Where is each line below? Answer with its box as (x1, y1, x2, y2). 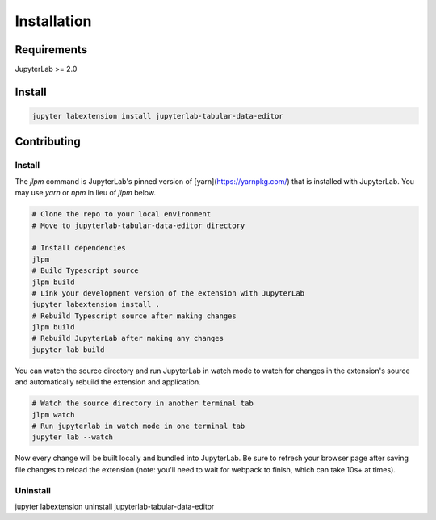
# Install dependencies (31, 243, 127, 253)
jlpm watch (31, 410, 75, 419)
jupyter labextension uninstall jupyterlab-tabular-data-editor (15, 501, 215, 511)
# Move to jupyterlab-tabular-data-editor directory (31, 220, 245, 230)
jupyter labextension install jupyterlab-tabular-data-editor (31, 111, 283, 121)
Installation (15, 12, 92, 30)
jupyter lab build (31, 345, 105, 354)
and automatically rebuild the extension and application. (15, 377, 201, 387)
